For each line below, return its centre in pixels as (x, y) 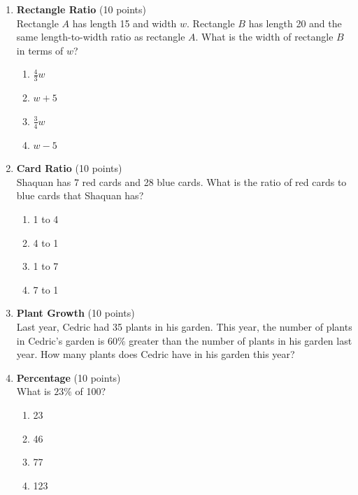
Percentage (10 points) (69, 377)
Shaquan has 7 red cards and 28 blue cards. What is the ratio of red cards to (181, 181)
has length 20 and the (295, 23)
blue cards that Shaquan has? (80, 195)
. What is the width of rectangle (264, 37)
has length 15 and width (124, 23)
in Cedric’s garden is (60, 340)
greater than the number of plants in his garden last (241, 340)
